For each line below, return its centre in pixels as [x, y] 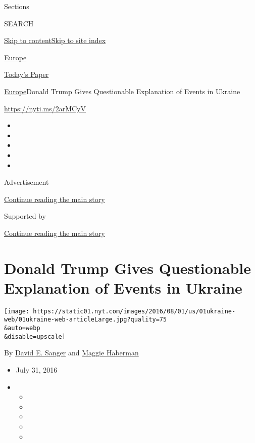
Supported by [25, 216]
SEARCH [19, 23]
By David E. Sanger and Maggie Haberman [71, 353]
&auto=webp [22, 328]
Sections [17, 6]
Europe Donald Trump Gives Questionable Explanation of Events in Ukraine [122, 91]
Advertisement [27, 182]
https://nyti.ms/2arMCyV [45, 108]
